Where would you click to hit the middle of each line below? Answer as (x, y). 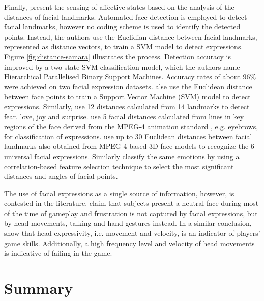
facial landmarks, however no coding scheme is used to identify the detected (122, 27)
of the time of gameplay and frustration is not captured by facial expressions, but (131, 213)
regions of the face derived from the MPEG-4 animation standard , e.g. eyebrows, (131, 126)
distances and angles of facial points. (61, 176)
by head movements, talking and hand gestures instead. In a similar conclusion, (128, 223)
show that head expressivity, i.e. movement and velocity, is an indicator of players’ (132, 233)
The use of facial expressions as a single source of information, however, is (119, 193)
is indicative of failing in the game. (58, 253)
